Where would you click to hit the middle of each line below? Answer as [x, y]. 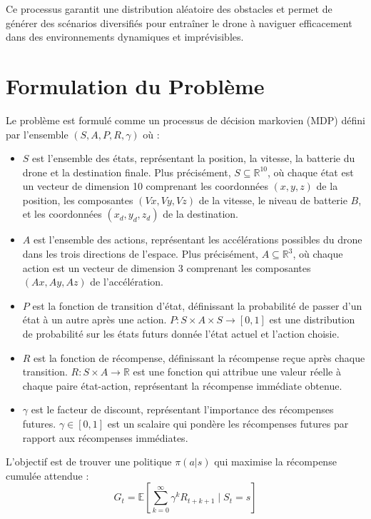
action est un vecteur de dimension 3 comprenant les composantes [167, 267]
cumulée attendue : [47, 475]
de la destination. [201, 214]
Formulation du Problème [135, 85]
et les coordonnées [62, 214]
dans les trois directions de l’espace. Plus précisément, [140, 254]
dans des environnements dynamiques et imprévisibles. [125, 37]
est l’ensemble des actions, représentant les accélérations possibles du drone [198, 240]
